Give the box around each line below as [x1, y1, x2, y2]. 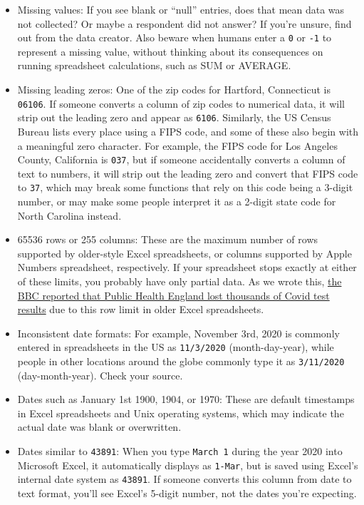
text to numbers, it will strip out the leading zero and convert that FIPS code [17, 165, 358, 180]
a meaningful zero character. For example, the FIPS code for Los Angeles [17, 138, 338, 153]
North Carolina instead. [17, 208, 122, 223]
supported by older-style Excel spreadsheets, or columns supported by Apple [17, 245, 352, 260]
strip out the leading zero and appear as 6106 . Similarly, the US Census [17, 110, 331, 125]
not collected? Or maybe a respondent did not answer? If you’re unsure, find [17, 16, 352, 31]
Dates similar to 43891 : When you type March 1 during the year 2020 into [17, 444, 343, 459]
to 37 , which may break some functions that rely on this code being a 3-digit [17, 180, 353, 195]
